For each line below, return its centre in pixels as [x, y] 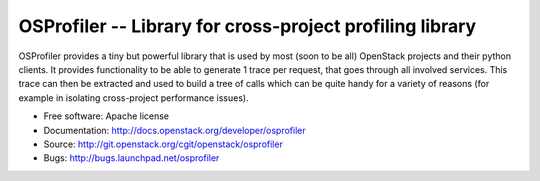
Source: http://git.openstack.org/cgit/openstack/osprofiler [163, 144]
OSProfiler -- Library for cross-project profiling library [247, 26]
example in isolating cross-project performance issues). [133, 97]
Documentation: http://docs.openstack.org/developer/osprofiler [174, 130]
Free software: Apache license [106, 116]
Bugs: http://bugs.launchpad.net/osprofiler [131, 158]
